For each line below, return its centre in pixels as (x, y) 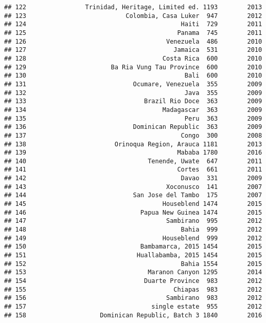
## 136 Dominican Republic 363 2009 (133, 127)
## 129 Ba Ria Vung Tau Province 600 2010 (133, 67)
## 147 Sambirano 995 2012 (133, 221)
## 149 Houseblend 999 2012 (133, 238)
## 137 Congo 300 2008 (133, 135)
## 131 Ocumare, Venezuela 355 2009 (133, 84)
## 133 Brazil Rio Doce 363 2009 (133, 101)
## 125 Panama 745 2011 (133, 33)
